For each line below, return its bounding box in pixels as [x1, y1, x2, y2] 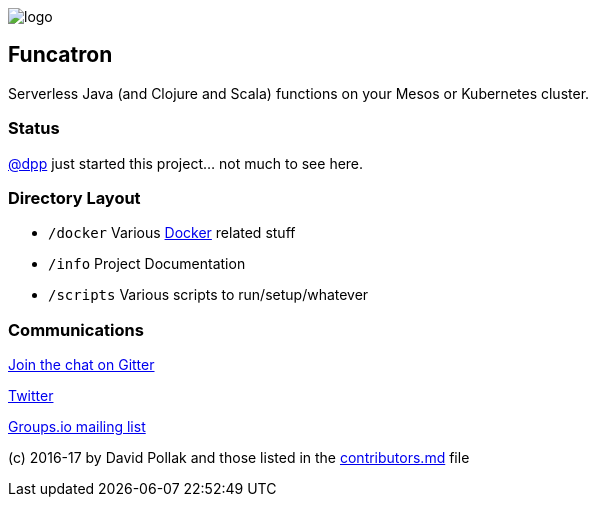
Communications [8, 319, 144, 340]
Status [8, 118, 60, 139]
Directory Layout [8, 187, 141, 208]
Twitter [8, 387, 54, 405]
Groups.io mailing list [8, 418, 146, 436]
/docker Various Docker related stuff [48, 224, 296, 242]
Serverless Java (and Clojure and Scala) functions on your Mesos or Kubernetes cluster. [8, 84, 590, 102]
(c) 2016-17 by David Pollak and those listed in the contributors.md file [8, 449, 470, 467]
